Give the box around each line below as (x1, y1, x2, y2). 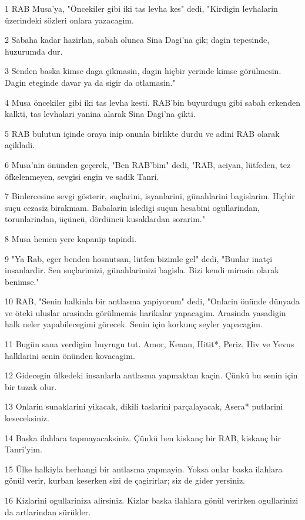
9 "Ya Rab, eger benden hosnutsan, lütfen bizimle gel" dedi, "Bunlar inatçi (5, 252, 273, 264)
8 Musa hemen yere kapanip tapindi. (5, 232, 137, 244)
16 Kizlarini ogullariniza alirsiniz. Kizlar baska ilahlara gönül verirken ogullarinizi (5, 494, 299, 506)
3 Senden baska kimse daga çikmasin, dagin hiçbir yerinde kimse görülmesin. (5, 65, 281, 77)
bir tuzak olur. (5, 380, 57, 392)
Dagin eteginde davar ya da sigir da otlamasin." (5, 76, 176, 88)
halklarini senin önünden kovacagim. (5, 349, 135, 361)
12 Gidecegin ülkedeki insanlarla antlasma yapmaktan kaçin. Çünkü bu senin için (5, 369, 298, 381)
